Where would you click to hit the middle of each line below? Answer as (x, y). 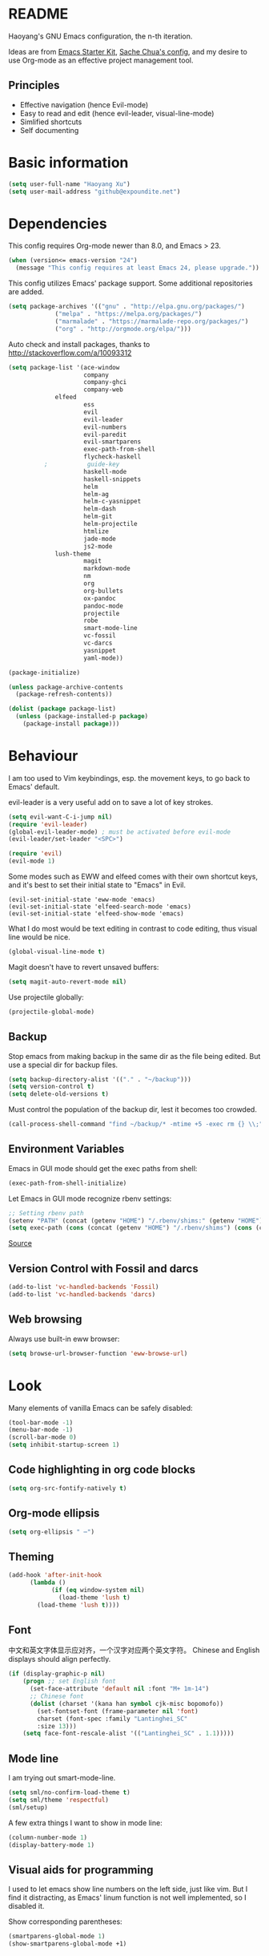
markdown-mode (107, 569)
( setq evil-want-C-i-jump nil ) (60, 817)
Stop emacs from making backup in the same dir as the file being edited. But (134, 1056)
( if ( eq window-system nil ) (98, 1590)
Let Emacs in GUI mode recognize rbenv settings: (90, 1198)
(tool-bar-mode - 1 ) (41, 1423)
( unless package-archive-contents (66, 687)
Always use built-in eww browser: (64, 1339)
